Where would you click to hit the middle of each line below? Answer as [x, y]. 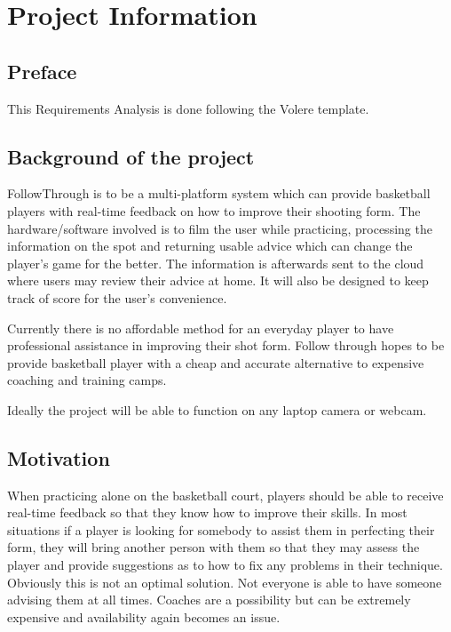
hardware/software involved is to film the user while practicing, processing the [220, 228]
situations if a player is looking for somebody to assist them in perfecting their [221, 529]
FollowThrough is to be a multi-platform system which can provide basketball [219, 193]
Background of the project [131, 156]
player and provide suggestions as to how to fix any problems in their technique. [225, 565]
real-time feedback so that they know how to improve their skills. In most [207, 512]
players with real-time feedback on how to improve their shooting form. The [214, 210]
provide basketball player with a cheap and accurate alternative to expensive [216, 362]
